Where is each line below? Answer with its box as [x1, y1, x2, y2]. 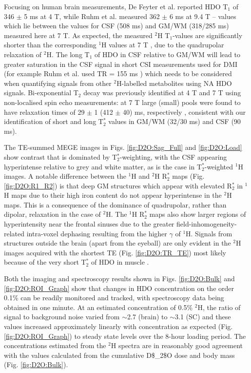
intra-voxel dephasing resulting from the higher [26, 228, 167, 238]
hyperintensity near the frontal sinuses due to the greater [4, 219, 174, 229]
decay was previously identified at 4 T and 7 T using [83, 87, 241, 98]
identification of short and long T [4, 116, 103, 126]
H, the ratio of [197, 302, 241, 312]
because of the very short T [4, 257, 86, 267]
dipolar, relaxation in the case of [4, 209, 101, 219]
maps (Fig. [172, 171, 205, 181]
